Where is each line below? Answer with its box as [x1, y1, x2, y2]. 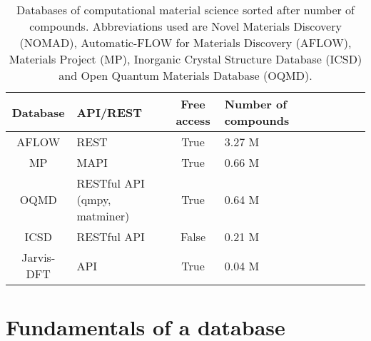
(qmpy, [76, 191, 111, 208]
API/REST [76, 103, 143, 121]
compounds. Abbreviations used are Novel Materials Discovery [29, 18, 342, 34]
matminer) [76, 208, 130, 224]
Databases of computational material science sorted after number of [16, 1, 355, 18]
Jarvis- [21, 249, 56, 265]
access [176, 112, 210, 128]
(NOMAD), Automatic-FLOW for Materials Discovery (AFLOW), [19, 34, 352, 51]
